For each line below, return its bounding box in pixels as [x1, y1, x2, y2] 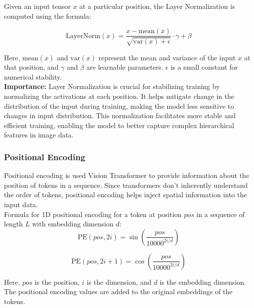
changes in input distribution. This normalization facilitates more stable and [4, 110, 236, 121]
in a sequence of [196, 209, 245, 219]
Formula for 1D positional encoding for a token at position [4, 209, 182, 219]
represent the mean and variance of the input [99, 52, 236, 62]
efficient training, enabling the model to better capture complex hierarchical [4, 120, 234, 130]
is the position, [35, 276, 80, 287]
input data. [4, 199, 38, 209]
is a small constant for [170, 62, 238, 72]
